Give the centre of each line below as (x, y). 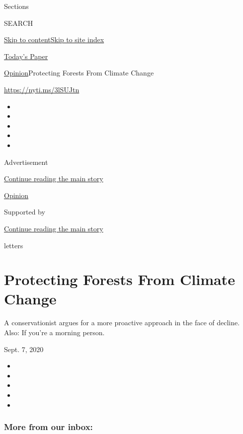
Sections (16, 6)
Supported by (25, 212)
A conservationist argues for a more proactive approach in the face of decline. (122, 323)
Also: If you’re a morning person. (54, 332)
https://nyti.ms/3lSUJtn (42, 89)
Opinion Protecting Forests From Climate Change (79, 73)
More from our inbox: (48, 427)
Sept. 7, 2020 (24, 349)
